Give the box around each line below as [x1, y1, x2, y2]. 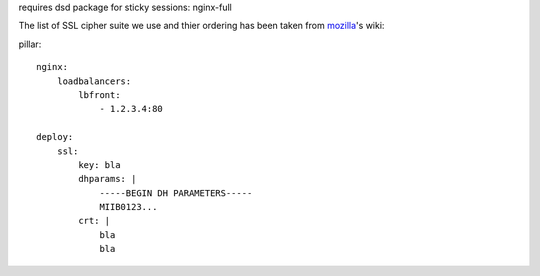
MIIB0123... [99, 201, 158, 213]
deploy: [36, 131, 74, 143]
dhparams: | [78, 173, 137, 185]
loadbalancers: [56, 75, 132, 87]
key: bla [78, 159, 121, 170]
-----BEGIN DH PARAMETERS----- [99, 187, 253, 199]
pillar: [18, 38, 42, 50]
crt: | [78, 215, 111, 227]
